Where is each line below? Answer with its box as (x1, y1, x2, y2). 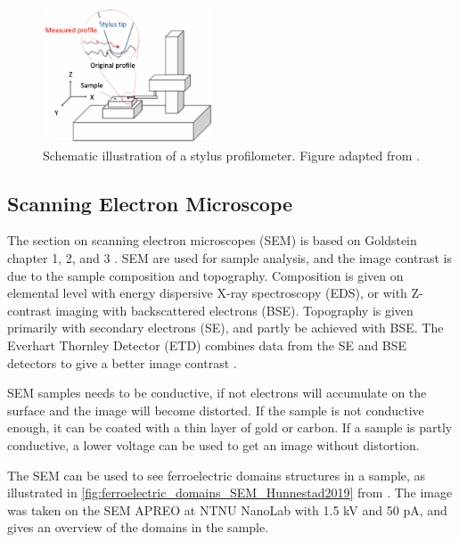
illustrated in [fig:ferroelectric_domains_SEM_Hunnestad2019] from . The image (7, 483, 453, 502)
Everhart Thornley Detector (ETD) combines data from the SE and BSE (7, 335, 407, 354)
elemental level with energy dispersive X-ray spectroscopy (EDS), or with (7, 283, 407, 302)
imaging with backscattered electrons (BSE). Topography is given (55, 300, 414, 319)
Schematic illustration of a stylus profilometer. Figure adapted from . (43, 145, 420, 164)
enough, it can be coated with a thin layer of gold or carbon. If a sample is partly (7, 418, 453, 437)
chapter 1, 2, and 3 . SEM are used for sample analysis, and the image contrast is (7, 249, 452, 267)
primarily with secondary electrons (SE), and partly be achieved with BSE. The (7, 318, 444, 337)
